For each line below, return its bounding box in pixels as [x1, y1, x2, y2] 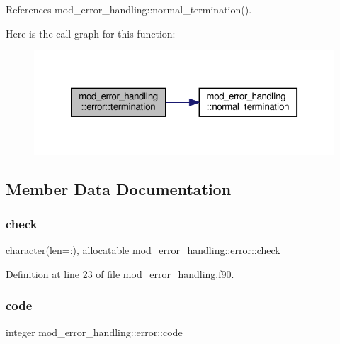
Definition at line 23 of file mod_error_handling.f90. [6, 266, 234, 281]
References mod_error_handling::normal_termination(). [6, 2, 252, 16]
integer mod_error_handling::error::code [6, 324, 183, 339]
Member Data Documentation [6, 177, 232, 199]
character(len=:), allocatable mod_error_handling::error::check [6, 243, 280, 257]
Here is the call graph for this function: [6, 26, 176, 40]
